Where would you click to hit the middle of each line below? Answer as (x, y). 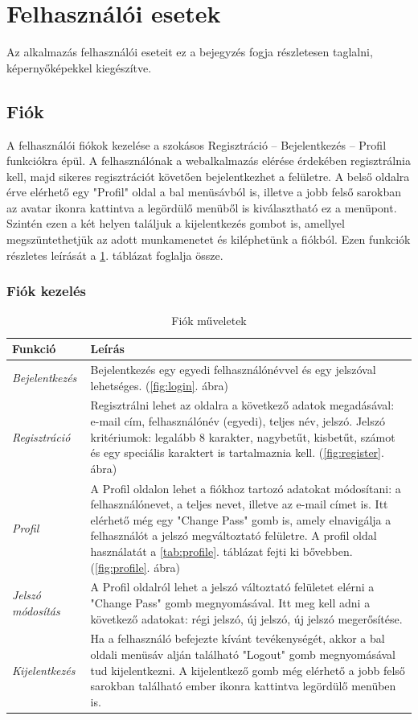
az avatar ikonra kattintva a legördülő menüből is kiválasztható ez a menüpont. (202, 207)
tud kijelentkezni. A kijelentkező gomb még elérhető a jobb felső (248, 670)
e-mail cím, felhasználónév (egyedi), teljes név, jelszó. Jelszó (238, 420)
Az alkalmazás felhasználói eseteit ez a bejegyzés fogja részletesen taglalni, (190, 52)
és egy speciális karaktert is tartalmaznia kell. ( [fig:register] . (237, 453)
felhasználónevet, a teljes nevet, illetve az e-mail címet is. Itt (239, 504)
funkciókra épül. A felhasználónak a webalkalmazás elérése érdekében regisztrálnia (209, 160)
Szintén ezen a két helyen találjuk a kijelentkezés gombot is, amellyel (176, 223)
